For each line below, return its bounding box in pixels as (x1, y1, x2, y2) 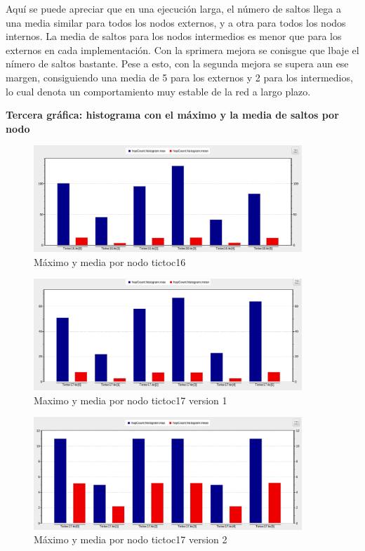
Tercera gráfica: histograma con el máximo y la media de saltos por (6, 107, 339, 122)
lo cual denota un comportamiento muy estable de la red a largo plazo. (6, 84, 311, 98)
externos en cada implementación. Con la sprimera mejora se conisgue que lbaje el (6, 42, 359, 57)
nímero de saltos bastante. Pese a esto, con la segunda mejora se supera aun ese (6, 56, 349, 71)
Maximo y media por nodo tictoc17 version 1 (34, 392, 227, 407)
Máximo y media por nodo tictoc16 (34, 254, 186, 269)
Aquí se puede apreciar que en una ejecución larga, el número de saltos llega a (6, 1, 341, 15)
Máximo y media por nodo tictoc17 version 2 (34, 532, 227, 547)
